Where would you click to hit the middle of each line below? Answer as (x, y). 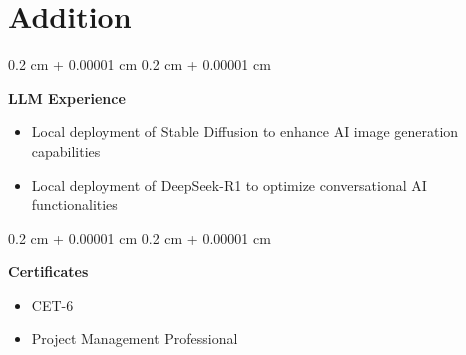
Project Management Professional (134, 338)
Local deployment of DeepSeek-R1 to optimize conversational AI (229, 184)
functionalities (74, 204)
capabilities (66, 150)
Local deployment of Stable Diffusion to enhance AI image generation (245, 131)
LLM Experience (67, 97)
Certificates (48, 271)
